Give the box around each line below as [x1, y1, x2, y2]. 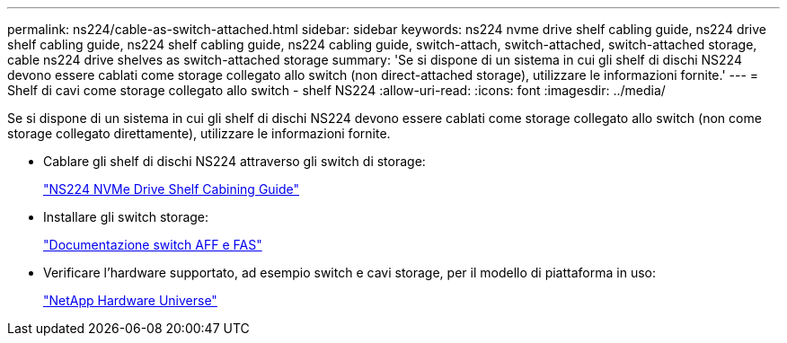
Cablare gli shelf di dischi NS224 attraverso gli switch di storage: [43, 154, 426, 169]
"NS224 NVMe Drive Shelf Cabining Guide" [43, 181, 300, 197]
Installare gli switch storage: [43, 209, 209, 224]
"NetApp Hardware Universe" [43, 293, 217, 308]
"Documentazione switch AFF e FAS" [43, 237, 262, 252]
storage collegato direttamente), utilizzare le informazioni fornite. [7, 126, 391, 141]
